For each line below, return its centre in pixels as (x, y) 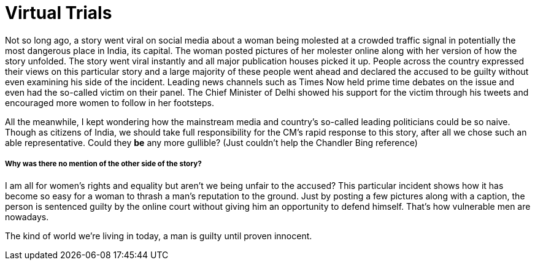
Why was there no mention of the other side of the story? (103, 164)
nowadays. (27, 217)
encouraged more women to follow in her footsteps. (110, 102)
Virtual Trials (59, 13)
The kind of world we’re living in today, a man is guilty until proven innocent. (159, 236)
